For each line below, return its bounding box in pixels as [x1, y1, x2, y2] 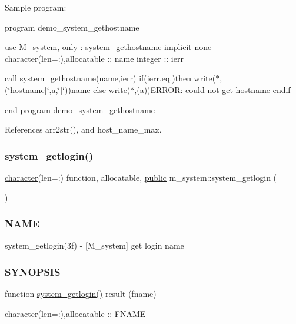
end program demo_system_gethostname [5, 103, 155, 115]
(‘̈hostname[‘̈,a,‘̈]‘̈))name [5, 83, 91, 95]
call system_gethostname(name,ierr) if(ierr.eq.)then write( [5, 72, 216, 84]
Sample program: [5, 1, 66, 13]
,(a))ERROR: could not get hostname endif [134, 83, 291, 95]
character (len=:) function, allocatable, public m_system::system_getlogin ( [5, 171, 277, 183]
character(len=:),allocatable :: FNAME [5, 307, 146, 319]
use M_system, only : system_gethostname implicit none [5, 41, 212, 53]
